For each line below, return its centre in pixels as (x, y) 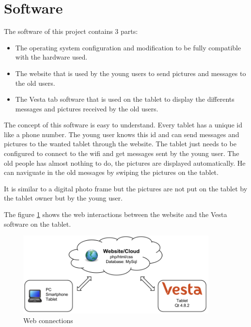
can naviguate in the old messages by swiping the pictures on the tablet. (111, 172)
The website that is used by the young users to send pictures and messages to (131, 73)
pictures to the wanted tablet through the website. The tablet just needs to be (120, 144)
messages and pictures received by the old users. (87, 108)
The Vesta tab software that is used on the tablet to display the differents (125, 99)
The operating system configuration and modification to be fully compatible (128, 47)
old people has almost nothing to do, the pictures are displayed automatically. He (125, 163)
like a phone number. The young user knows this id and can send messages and (122, 134)
